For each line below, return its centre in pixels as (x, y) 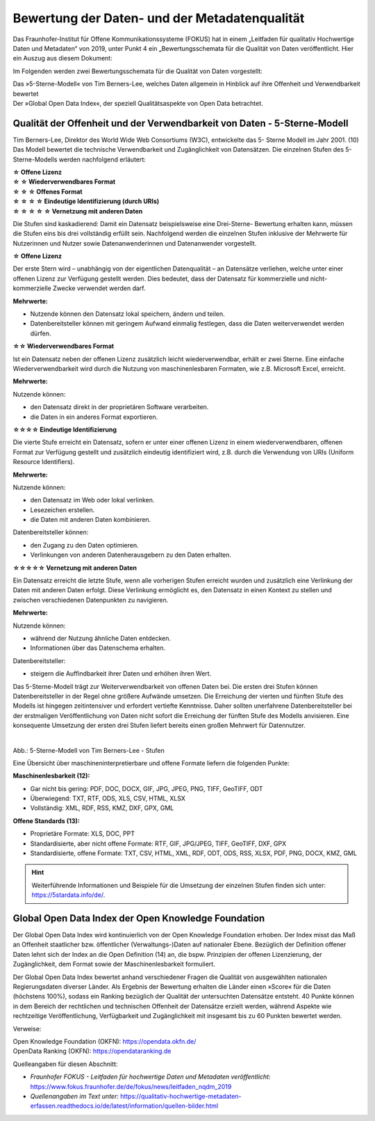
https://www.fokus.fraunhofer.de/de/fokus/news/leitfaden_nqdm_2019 (131, 1086)
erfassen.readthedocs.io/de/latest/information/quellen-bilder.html (124, 1106)
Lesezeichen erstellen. (62, 510)
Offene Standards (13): (46, 820)
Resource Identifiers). (44, 462)
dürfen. (41, 333)
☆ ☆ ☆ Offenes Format (48, 191)
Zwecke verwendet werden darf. (99, 288)
